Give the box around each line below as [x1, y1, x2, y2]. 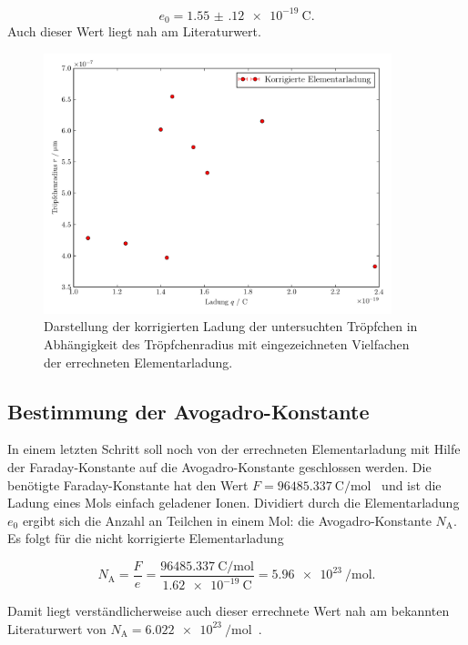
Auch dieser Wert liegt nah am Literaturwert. [7, 21, 261, 40]
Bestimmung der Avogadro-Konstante [7, 397, 370, 425]
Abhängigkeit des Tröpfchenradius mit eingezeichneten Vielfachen [44, 334, 410, 353]
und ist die [382, 475, 442, 494]
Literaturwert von [7, 619, 107, 638]
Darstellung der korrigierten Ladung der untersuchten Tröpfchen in [44, 317, 418, 336]
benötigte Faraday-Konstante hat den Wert [7, 475, 249, 494]
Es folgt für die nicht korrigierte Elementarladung [7, 529, 284, 548]
